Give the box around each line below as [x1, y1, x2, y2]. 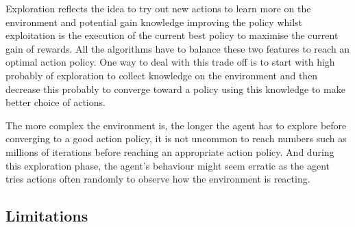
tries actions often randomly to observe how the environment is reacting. [5, 172, 310, 186]
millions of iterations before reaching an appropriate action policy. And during [5, 144, 334, 159]
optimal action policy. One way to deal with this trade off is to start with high [5, 55, 335, 69]
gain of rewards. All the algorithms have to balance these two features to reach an [5, 41, 350, 55]
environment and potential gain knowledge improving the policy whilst [5, 14, 303, 29]
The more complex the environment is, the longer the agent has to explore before [5, 118, 347, 132]
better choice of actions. [5, 95, 106, 109]
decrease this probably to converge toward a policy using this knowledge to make [5, 81, 345, 96]
